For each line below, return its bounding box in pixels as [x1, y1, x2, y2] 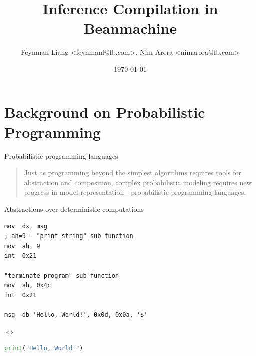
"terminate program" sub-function [4, 272, 119, 279]
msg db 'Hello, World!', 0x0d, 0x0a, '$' [4, 311, 148, 318]
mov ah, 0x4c [4, 282, 51, 289]
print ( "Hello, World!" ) [4, 345, 83, 352]
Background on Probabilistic [4, 101, 205, 122]
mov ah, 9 [4, 242, 40, 250]
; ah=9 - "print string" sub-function [4, 232, 133, 240]
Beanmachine [83, 18, 177, 38]
